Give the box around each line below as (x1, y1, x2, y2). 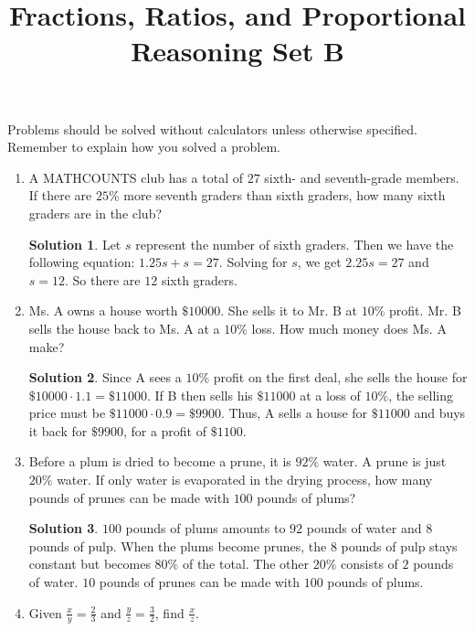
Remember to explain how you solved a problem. (7, 137, 280, 156)
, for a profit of (122, 421, 207, 440)
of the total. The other (182, 554, 310, 573)
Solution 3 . (28, 519, 99, 538)
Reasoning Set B (131, 32, 344, 70)
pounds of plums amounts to (125, 519, 286, 538)
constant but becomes (28, 554, 151, 573)
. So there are (65, 270, 141, 289)
